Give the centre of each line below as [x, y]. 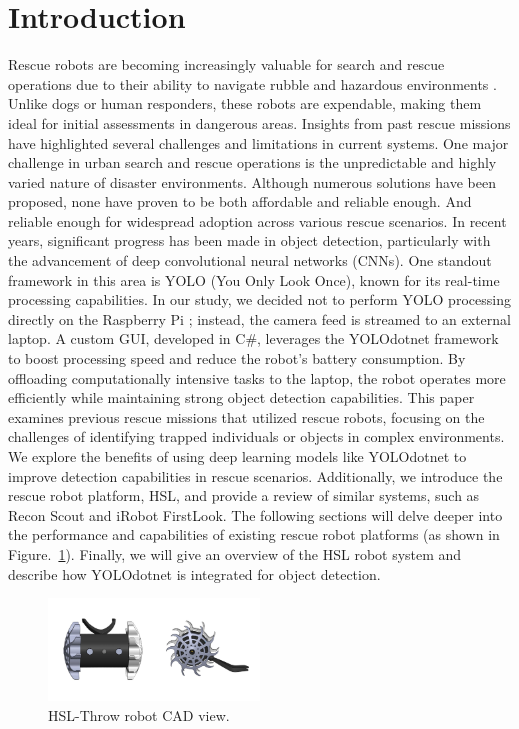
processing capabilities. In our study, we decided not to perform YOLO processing [259, 299]
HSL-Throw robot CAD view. [139, 714]
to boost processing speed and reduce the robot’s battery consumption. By [237, 358]
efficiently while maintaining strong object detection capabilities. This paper [241, 397]
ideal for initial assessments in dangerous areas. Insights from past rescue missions [259, 122]
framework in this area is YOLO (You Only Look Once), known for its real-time [254, 279]
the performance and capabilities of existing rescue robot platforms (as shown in [254, 534]
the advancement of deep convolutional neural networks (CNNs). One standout [250, 260]
